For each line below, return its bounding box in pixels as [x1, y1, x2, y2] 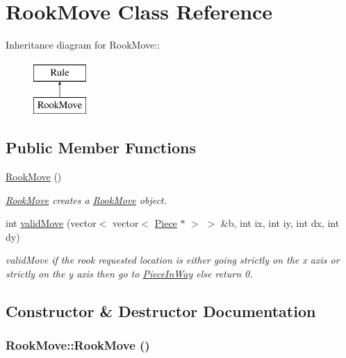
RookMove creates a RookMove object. [6, 192, 167, 207]
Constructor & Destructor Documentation [6, 300, 316, 322]
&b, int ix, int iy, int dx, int [220, 216, 340, 230]
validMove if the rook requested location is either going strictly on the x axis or [6, 253, 340, 267]
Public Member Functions [6, 137, 196, 158]
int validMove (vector [6, 216, 97, 230]
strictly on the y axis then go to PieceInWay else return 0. [6, 266, 253, 281]
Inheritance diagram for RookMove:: [6, 37, 160, 52]
